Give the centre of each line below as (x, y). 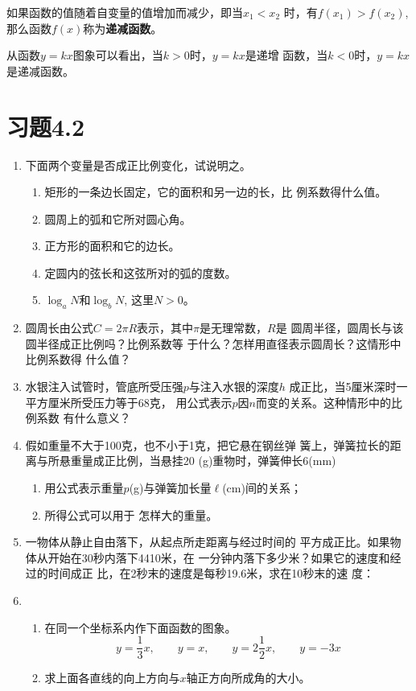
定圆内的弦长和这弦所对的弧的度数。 (140, 272)
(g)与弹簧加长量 (170, 488)
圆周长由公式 (59, 328)
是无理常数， (234, 328)
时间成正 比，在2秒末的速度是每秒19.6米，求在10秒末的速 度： (211, 573)
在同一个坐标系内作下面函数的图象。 (140, 627)
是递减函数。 (40, 70)
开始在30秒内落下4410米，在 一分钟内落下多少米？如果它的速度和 (219, 557)
